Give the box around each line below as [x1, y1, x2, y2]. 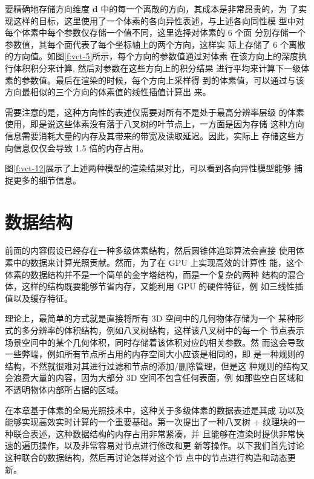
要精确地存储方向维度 [5, 2, 90, 15]
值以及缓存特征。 [5, 291, 73, 304]
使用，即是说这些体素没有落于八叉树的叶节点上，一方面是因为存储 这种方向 [5, 117, 304, 130]
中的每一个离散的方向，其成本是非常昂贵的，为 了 [100, 2, 298, 15]
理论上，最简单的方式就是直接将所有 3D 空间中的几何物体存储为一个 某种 [5, 312, 295, 325]
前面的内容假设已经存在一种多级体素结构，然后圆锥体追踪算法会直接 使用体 [5, 244, 304, 257]
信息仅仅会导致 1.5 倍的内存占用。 [13, 141, 149, 154]
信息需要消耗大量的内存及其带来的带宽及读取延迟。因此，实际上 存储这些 [5, 129, 296, 142]
